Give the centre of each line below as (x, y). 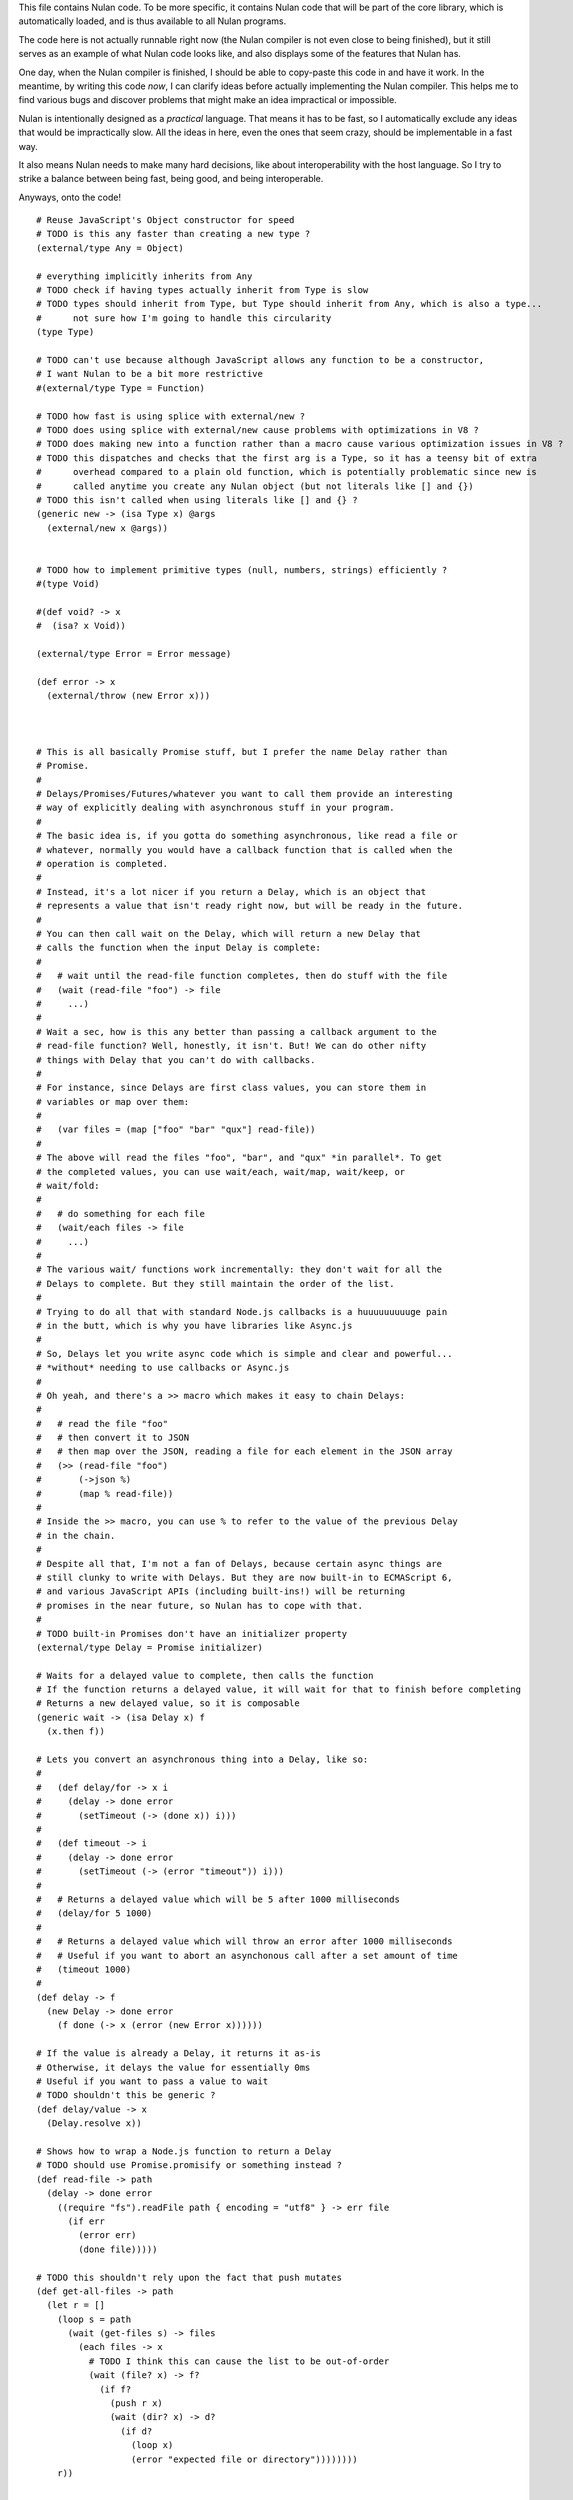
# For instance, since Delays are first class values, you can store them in (231, 1088)
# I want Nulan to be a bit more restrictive (150, 374)
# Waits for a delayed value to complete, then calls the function (205, 1675)
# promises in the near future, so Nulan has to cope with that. (200, 1605)
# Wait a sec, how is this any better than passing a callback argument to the (236, 1031)
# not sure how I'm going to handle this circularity (184, 318)
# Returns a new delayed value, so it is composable (168, 1703)
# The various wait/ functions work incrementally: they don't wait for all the (239, 1269)
